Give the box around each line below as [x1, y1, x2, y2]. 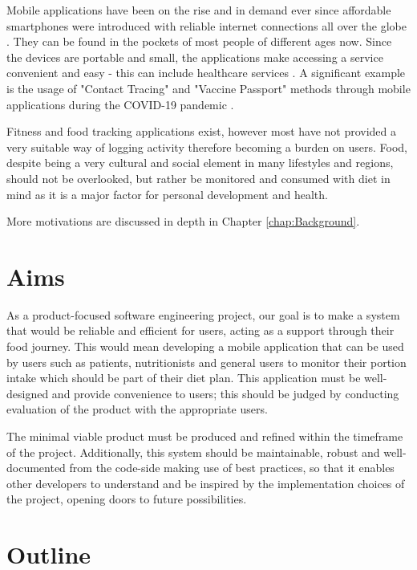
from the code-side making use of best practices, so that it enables [69, 459, 395, 476]
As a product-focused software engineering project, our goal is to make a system [6, 306, 400, 323]
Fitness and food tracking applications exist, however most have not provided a [6, 123, 397, 140]
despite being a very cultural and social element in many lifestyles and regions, [6, 154, 394, 171]
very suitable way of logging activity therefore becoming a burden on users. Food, [6, 138, 407, 155]
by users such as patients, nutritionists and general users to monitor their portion [6, 353, 407, 370]
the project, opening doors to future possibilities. [6, 491, 247, 507]
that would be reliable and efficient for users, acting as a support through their [6, 322, 395, 339]
